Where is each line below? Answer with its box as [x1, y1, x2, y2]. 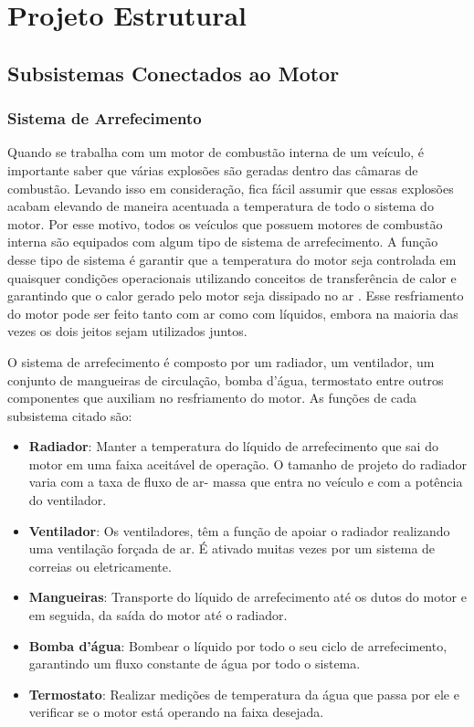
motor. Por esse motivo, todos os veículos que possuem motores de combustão [7, 214, 443, 233]
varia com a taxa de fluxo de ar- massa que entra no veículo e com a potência [28, 472, 463, 491]
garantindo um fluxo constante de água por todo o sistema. [28, 654, 361, 673]
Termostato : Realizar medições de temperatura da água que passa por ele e [28, 684, 459, 703]
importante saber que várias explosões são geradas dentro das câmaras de [7, 160, 418, 179]
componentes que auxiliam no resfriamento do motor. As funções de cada [7, 388, 417, 407]
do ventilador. [28, 490, 107, 510]
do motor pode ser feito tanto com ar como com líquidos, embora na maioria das [7, 303, 458, 322]
